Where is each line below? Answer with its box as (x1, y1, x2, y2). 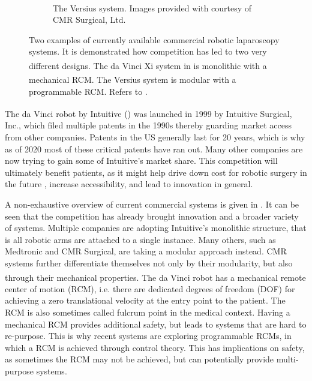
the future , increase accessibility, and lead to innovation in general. (5, 178, 253, 190)
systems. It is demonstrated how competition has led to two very (29, 45, 267, 58)
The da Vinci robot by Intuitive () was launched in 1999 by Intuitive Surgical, (5, 107, 292, 119)
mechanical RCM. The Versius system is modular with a (29, 73, 236, 85)
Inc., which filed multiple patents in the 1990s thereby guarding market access (5, 119, 292, 131)
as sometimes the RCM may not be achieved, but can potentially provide (5, 353, 274, 365)
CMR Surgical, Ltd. (53, 13, 126, 26)
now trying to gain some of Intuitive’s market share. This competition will (5, 154, 278, 167)
